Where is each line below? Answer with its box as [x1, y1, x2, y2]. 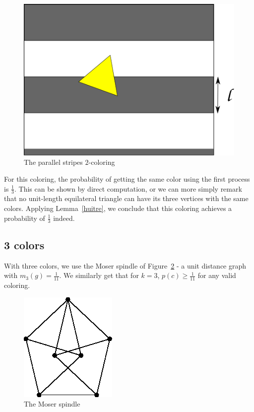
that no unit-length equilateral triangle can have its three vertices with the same [4, 193, 249, 204]
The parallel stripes [24, 157, 83, 167]
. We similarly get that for [59, 270, 139, 280]
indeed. [53, 212, 75, 223]
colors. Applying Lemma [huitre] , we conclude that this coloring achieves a [4, 203, 232, 213]
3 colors [4, 237, 45, 252]
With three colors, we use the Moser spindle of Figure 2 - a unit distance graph [4, 260, 247, 271]
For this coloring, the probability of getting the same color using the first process [4, 173, 250, 184]
